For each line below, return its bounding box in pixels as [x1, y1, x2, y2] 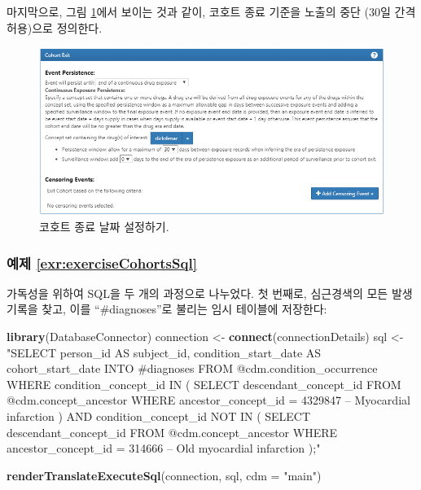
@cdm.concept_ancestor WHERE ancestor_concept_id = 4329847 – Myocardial [7, 392, 410, 409]
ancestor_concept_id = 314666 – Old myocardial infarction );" [7, 440, 321, 457]
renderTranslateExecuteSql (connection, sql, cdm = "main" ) [7, 466, 322, 483]
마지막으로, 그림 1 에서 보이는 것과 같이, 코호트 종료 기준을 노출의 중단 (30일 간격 [7, 3, 416, 20]
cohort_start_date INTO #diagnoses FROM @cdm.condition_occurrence [7, 360, 378, 377]
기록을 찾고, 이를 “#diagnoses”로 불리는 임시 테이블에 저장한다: [7, 300, 327, 317]
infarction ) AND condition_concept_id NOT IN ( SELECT [7, 408, 311, 425]
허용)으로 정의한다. [7, 19, 103, 36]
